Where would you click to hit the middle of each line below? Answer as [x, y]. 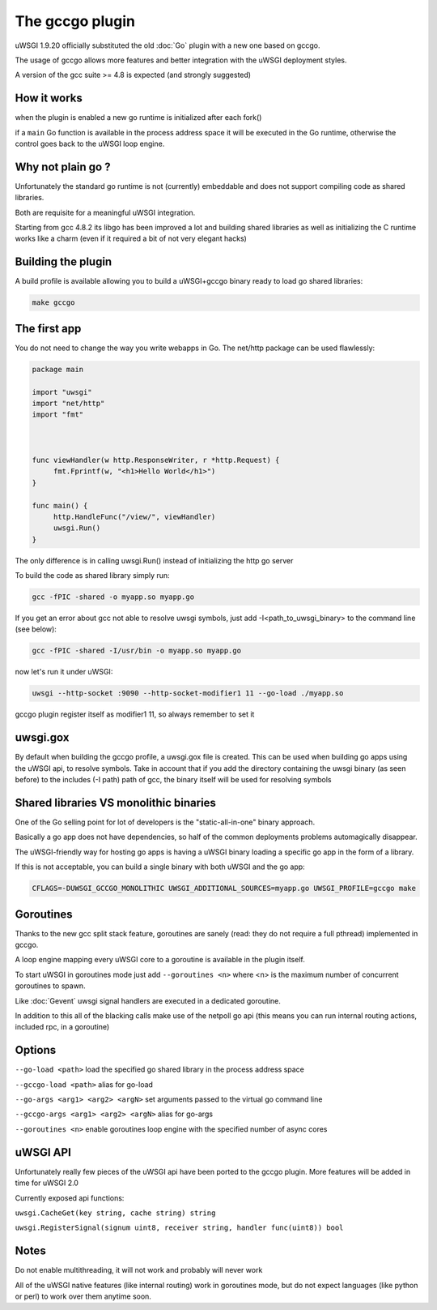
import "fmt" [58, 415]
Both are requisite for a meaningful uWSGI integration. [105, 212]
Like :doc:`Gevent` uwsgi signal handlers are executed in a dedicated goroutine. [148, 1000]
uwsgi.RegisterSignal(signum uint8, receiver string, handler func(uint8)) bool [179, 1228]
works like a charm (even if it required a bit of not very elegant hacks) [131, 238]
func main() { [60, 505]
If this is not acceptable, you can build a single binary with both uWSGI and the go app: [160, 867]
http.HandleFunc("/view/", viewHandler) [134, 516]
